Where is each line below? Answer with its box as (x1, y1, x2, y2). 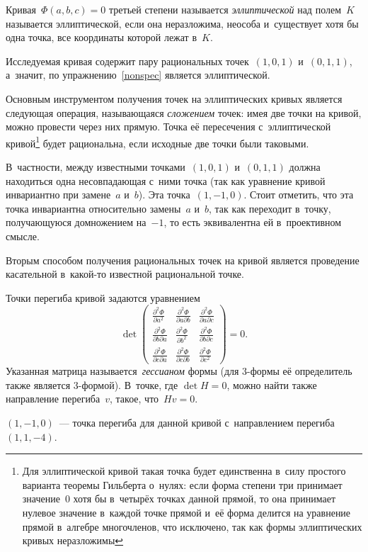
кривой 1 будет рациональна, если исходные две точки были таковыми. (6, 133, 309, 150)
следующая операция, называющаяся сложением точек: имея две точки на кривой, (6, 105, 362, 120)
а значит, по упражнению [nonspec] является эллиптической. (6, 67, 270, 82)
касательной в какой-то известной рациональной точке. (6, 266, 244, 281)
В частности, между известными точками (6, 159, 185, 174)
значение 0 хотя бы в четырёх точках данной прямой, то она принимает (22, 491, 335, 506)
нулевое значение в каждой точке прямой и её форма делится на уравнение (22, 505, 351, 519)
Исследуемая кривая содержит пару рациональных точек (6, 53, 249, 68)
